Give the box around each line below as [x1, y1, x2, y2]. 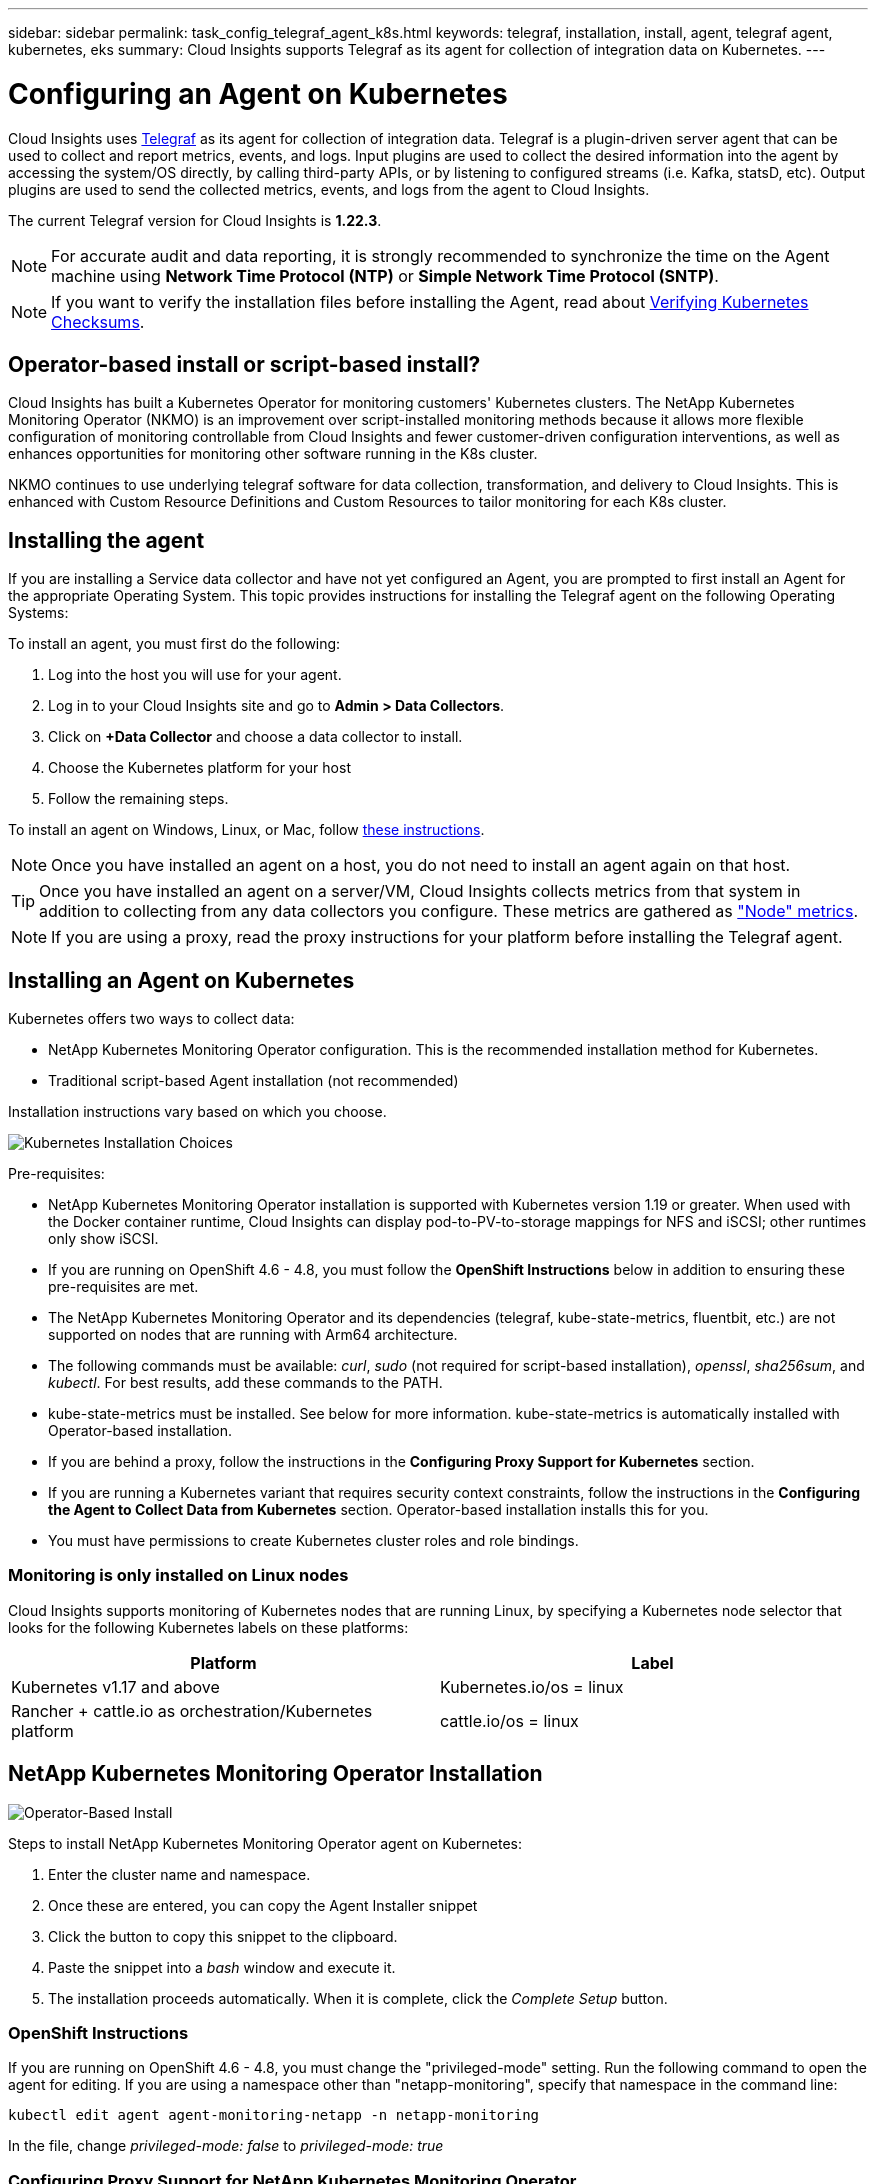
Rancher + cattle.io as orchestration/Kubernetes [11, 1700, 373, 1721]
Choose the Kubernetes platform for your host [48, 759, 351, 777]
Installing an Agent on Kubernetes [8, 967, 355, 993]
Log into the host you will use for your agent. [48, 666, 342, 684]
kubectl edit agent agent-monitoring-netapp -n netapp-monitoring [8, 2107, 540, 2124]
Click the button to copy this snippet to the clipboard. [48, 1927, 398, 1945]
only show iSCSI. [48, 1230, 159, 1248]
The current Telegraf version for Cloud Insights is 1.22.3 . [8, 211, 382, 229]
